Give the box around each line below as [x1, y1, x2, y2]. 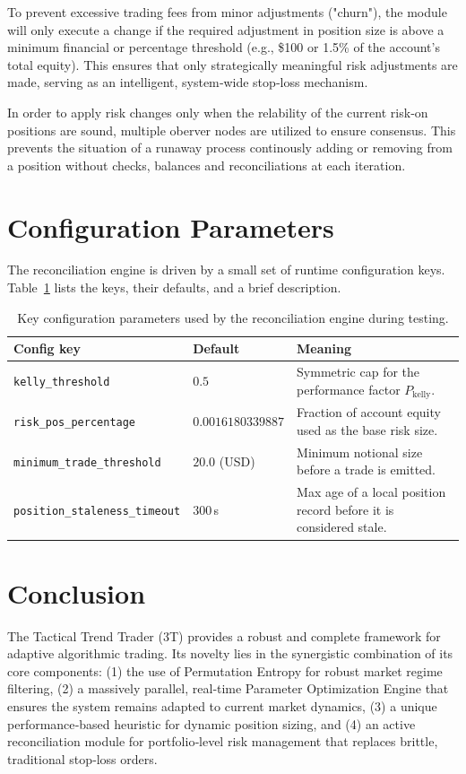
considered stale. [297, 517, 387, 536]
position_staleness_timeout [13, 504, 181, 517]
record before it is [297, 500, 394, 518]
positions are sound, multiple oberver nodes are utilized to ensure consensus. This [7, 120, 456, 139]
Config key [13, 339, 81, 358]
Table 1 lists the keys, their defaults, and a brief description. [7, 278, 341, 297]
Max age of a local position [297, 483, 446, 501]
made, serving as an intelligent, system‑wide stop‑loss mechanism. [7, 73, 368, 91]
